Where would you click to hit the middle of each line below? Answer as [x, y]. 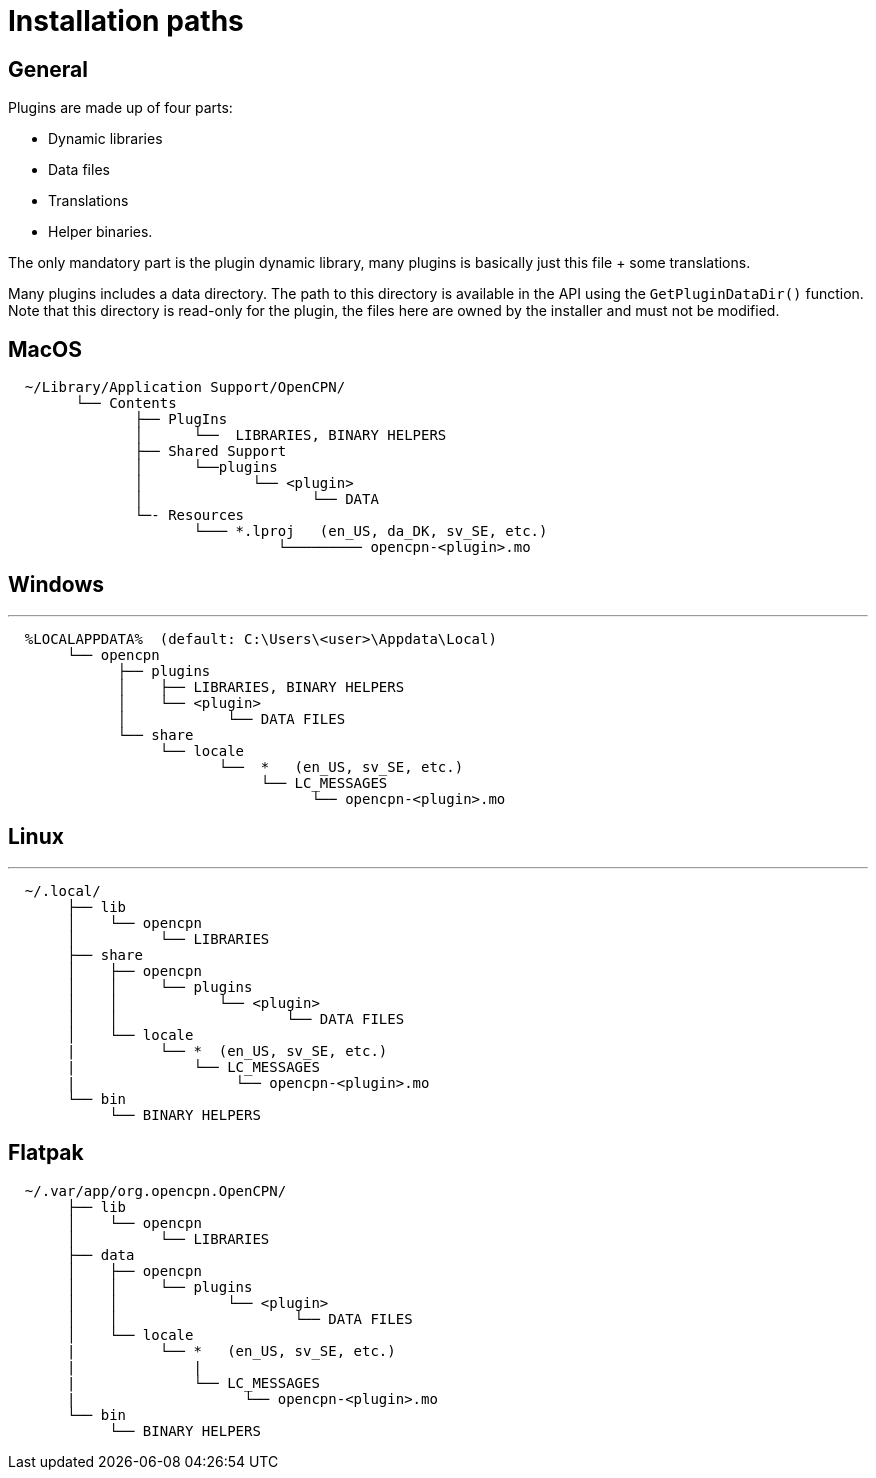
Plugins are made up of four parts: [120, 108]
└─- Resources [189, 515]
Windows [56, 585]
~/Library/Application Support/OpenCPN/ [185, 387]
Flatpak [46, 1153]
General [48, 69]
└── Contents [126, 403]
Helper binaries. [100, 232]
